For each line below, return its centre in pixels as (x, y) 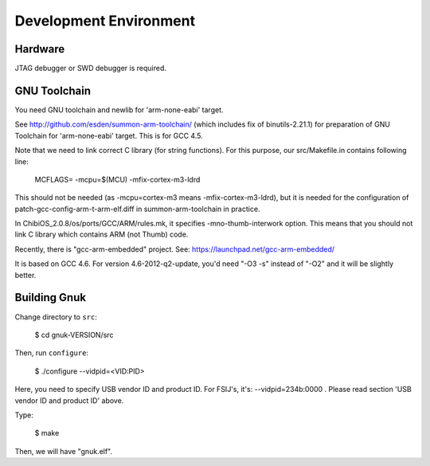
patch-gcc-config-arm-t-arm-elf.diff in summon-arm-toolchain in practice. (137, 209)
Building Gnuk (51, 298)
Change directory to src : (56, 317)
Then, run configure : (52, 353)
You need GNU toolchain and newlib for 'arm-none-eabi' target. (119, 110)
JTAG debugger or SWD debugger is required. (91, 69)
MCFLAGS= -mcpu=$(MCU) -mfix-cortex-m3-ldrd (117, 179)
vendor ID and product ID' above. (69, 400)
